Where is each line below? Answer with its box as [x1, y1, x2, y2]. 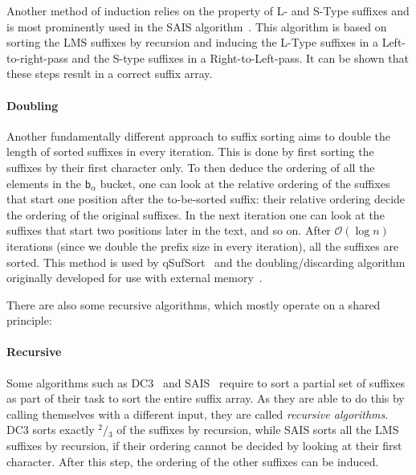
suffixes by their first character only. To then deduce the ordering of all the [6, 158, 375, 175]
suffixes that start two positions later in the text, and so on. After [6, 222, 331, 239]
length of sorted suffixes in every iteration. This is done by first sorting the [6, 143, 374, 160]
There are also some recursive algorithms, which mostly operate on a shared [6, 296, 381, 313]
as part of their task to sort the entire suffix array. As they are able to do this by [6, 390, 405, 407]
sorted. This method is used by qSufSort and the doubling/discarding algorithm [6, 253, 406, 270]
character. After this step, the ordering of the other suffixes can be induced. [6, 452, 379, 469]
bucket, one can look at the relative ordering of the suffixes [100, 174, 390, 191]
